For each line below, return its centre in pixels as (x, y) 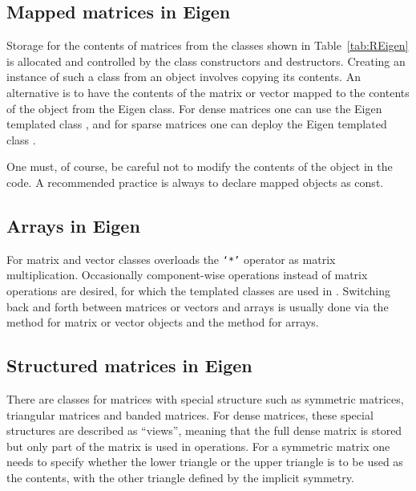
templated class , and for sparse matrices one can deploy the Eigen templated (197, 124)
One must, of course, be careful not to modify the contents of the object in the (200, 166)
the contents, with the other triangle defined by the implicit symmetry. (180, 477)
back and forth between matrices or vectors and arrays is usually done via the (198, 306)
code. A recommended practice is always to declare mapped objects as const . (195, 182)
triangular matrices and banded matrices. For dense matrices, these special (190, 414)
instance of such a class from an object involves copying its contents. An (184, 77)
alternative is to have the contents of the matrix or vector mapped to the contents (208, 92)
